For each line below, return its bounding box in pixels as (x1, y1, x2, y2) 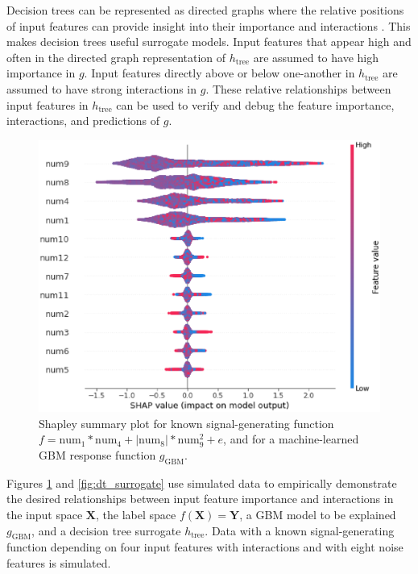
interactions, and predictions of (6, 112, 160, 129)
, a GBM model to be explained (239, 505, 396, 522)
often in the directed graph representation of (6, 48, 226, 65)
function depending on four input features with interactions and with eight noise (6, 539, 404, 555)
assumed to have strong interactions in (6, 80, 197, 97)
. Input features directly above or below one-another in (84, 64, 355, 81)
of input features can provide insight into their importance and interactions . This (6, 17, 411, 34)
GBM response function (39, 446, 156, 463)
